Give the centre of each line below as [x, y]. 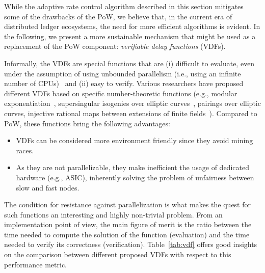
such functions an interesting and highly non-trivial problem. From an [113, 214]
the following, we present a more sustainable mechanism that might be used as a [130, 36]
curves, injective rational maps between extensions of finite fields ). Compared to [131, 113]
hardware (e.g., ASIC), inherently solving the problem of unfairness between [135, 177]
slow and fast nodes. [48, 187]
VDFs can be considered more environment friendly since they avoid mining [135, 140]
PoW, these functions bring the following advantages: [87, 123]
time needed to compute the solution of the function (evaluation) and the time [127, 234]
